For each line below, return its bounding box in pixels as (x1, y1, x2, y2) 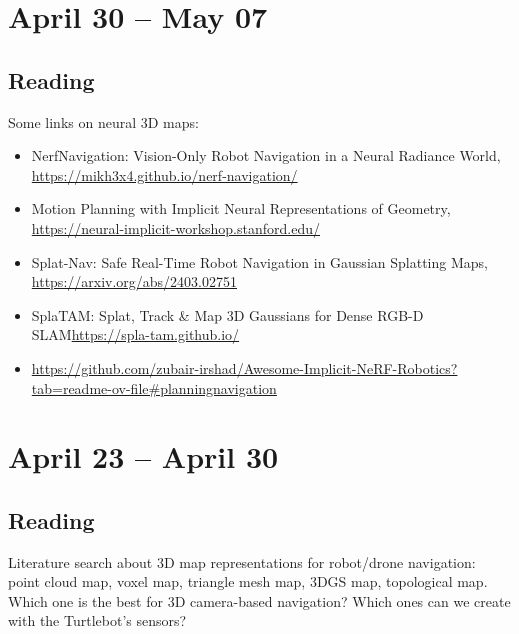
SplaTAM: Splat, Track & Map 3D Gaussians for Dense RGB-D (31, 304, 424, 325)
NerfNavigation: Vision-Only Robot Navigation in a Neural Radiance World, (31, 145, 501, 166)
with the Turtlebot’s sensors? (8, 610, 187, 631)
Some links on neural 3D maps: (8, 111, 199, 132)
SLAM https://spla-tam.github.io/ (31, 324, 240, 345)
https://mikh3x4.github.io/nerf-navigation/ (31, 164, 298, 185)
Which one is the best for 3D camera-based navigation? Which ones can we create (8, 590, 511, 611)
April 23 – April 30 (8, 436, 279, 477)
